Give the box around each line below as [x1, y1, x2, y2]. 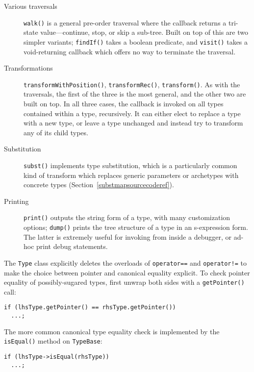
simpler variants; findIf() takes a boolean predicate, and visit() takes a [24, 36, 248, 47]
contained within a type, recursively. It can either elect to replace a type [24, 108, 241, 118]
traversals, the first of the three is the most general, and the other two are [24, 89, 246, 99]
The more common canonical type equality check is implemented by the [4, 326, 220, 336]
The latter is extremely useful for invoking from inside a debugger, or [24, 231, 231, 242]
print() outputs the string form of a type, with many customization [24, 212, 230, 223]
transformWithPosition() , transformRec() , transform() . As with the [24, 79, 240, 89]
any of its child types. [24, 127, 88, 137]
